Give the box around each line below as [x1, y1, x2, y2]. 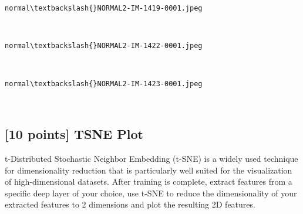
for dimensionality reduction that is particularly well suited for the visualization [5, 164, 292, 176]
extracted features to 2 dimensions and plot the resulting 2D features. [5, 198, 255, 210]
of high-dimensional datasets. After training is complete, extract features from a [5, 175, 292, 188]
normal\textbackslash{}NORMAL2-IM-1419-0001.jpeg [5, 4, 203, 12]
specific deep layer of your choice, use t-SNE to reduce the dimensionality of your [5, 186, 297, 199]
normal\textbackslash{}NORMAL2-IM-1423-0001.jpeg [5, 79, 203, 88]
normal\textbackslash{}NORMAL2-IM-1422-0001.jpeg [5, 42, 203, 50]
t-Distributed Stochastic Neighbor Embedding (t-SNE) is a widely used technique [5, 152, 298, 164]
